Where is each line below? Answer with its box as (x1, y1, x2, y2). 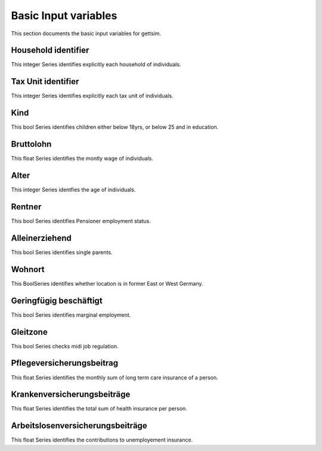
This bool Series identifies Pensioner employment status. (11, 217, 151, 224)
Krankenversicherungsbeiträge (11, 390, 131, 400)
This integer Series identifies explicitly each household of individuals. (11, 61, 181, 68)
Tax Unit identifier (11, 76, 79, 87)
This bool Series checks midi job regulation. (11, 342, 119, 350)
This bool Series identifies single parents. (11, 248, 113, 256)
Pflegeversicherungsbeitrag (11, 358, 119, 368)
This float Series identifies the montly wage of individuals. (11, 155, 154, 162)
